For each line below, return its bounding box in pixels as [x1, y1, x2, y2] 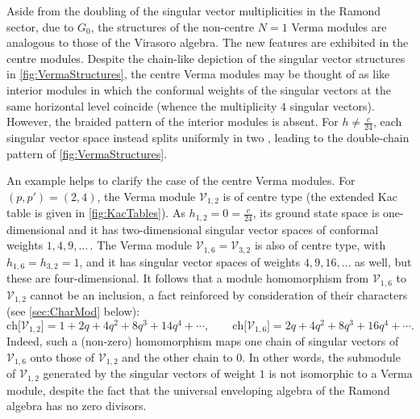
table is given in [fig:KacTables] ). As [6, 204, 185, 221]
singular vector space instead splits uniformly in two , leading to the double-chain [6, 128, 410, 145]
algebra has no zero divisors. [6, 397, 147, 414]
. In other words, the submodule [242, 348, 401, 365]
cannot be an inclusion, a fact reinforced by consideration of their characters [30, 286, 408, 303]
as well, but [355, 253, 412, 270]
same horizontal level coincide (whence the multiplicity [6, 97, 277, 114]
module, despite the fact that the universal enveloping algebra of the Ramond [6, 381, 390, 398]
